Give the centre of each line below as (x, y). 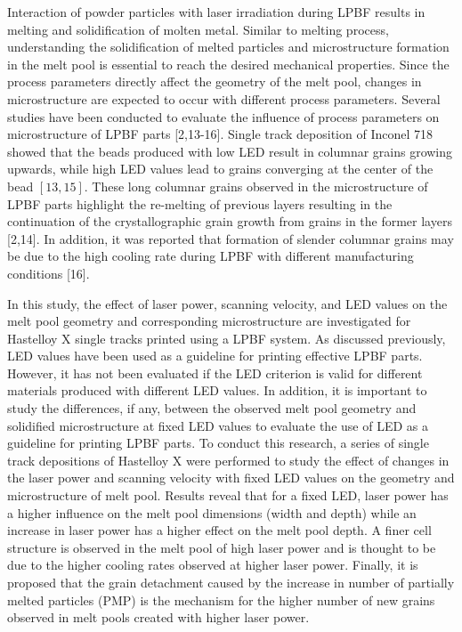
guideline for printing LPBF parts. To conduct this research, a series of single (218, 443)
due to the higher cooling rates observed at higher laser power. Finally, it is (213, 565)
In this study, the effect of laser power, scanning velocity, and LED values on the (227, 303)
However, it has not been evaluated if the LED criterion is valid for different (215, 373)
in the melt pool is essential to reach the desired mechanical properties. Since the (228, 64)
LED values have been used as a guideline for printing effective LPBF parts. (215, 356)
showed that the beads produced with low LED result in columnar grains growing (230, 151)
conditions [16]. (49, 273)
